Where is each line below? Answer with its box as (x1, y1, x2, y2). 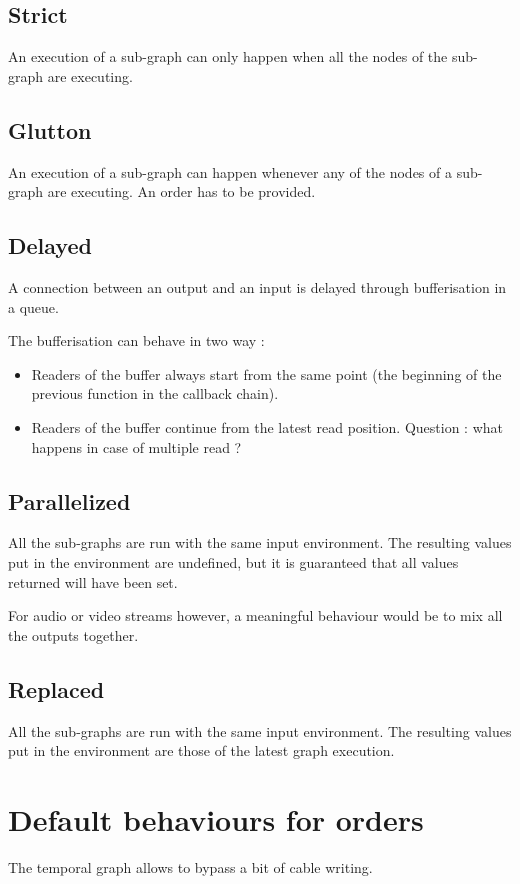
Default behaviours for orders (8, 798, 424, 839)
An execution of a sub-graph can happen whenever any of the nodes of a (8, 161, 452, 182)
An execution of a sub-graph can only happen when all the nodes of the (8, 46, 448, 67)
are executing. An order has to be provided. (47, 181, 316, 202)
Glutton (8, 114, 92, 145)
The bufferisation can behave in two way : (8, 330, 265, 351)
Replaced (8, 673, 105, 704)
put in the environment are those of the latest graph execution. (8, 740, 395, 761)
